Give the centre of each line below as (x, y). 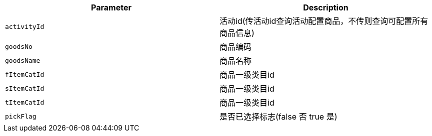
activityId (25, 26)
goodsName (23, 60)
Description (326, 7)
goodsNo (19, 46)
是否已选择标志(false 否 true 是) (278, 117)
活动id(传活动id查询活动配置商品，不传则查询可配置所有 (324, 21)
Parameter (111, 7)
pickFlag (21, 116)
